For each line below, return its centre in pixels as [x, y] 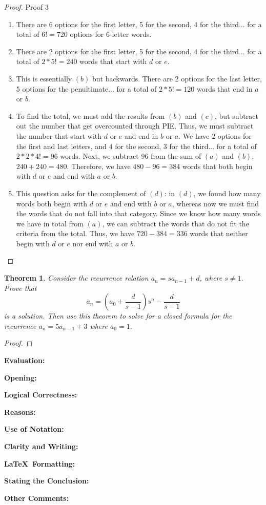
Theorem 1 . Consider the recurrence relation [76, 278]
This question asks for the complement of [81, 193]
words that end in [224, 88]
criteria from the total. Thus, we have [75, 233]
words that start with [113, 61]
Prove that [21, 288]
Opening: [21, 377]
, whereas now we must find [216, 203]
